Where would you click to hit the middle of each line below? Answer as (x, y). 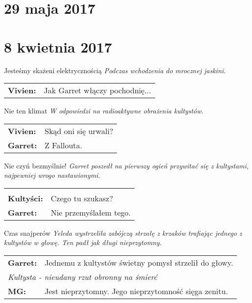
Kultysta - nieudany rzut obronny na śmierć (83, 277)
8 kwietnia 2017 (58, 46)
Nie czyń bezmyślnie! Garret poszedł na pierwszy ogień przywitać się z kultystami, (126, 165)
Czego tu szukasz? (82, 198)
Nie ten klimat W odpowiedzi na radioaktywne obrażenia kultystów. (104, 111)
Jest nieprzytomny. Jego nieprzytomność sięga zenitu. (136, 291)
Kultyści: (25, 198)
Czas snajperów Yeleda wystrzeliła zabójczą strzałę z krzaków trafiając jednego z (123, 233)
